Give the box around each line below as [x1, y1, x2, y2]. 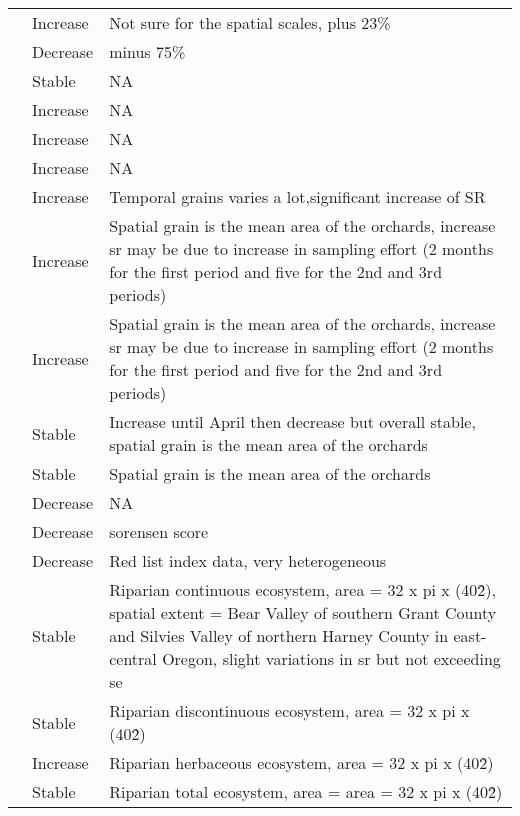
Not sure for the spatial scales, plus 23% [109, 11, 391, 34]
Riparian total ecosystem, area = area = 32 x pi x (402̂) [109, 780, 503, 803]
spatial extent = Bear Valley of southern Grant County [109, 601, 497, 624]
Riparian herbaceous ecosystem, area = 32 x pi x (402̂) [109, 751, 494, 774]
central [109, 647, 157, 670]
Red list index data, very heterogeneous [109, 549, 387, 572]
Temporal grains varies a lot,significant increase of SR [109, 185, 486, 208]
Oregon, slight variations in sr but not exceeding [162, 647, 501, 670]
